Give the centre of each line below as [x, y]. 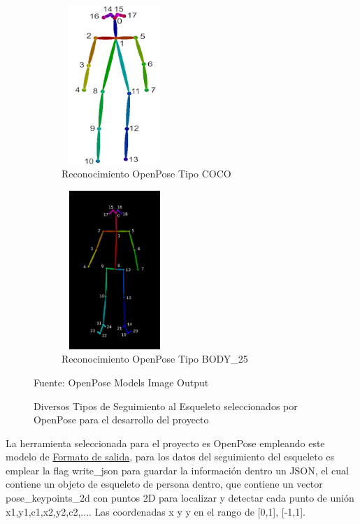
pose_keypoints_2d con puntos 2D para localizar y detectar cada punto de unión [180, 498]
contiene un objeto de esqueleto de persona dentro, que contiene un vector [164, 484]
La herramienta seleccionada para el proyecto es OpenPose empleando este [165, 443]
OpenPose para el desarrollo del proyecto [121, 420]
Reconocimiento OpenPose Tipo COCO [146, 174]
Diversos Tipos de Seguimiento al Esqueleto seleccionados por [166, 406]
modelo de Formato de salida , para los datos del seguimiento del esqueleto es [170, 457]
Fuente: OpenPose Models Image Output [121, 382]
